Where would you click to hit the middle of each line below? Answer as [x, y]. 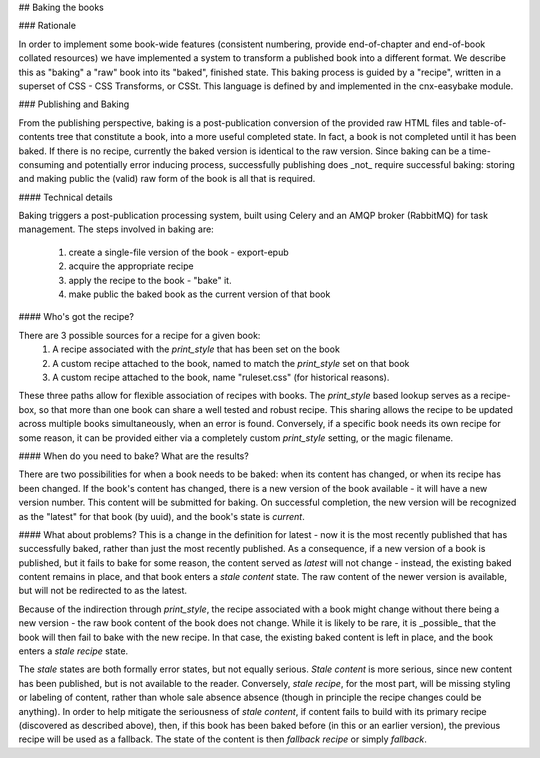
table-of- [488, 122]
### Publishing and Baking [74, 104]
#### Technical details [66, 197]
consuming [41, 164]
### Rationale [47, 26]
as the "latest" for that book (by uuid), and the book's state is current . [161, 516]
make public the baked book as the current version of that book [199, 294]
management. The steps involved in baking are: [116, 229]
